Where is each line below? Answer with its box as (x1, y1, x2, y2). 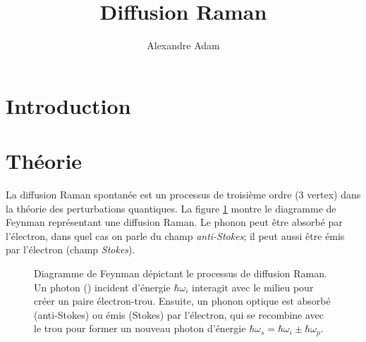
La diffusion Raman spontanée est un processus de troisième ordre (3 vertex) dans (6, 187, 361, 202)
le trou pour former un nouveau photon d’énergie (34, 321, 246, 336)
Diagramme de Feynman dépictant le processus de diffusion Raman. (34, 266, 327, 280)
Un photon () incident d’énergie (34, 279, 171, 294)
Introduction (6, 91, 131, 120)
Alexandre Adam (147, 38, 220, 53)
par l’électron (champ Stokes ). (6, 242, 135, 257)
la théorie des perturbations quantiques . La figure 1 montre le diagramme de (6, 201, 336, 215)
